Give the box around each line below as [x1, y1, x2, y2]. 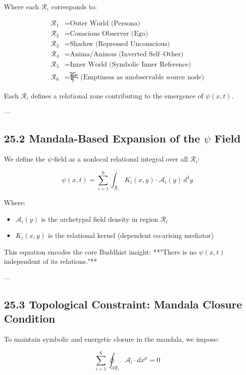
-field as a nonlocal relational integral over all [51, 154, 188, 164]
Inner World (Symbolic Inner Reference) [70, 61, 192, 68]
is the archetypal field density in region [41, 213, 158, 224]
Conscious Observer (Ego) [70, 30, 148, 37]
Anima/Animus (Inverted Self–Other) [70, 50, 184, 58]
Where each [4, 1, 39, 11]
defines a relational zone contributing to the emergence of [31, 90, 203, 100]
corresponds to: [51, 1, 97, 11]
